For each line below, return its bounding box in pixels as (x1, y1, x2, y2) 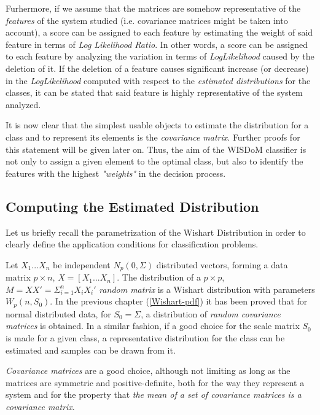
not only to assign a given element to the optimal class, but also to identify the (6, 155, 303, 168)
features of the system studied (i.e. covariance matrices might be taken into (6, 14, 288, 26)
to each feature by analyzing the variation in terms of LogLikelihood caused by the (6, 50, 314, 63)
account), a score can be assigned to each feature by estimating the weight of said (6, 26, 313, 39)
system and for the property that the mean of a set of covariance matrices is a (6, 388, 302, 401)
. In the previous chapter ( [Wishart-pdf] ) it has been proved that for (50, 295, 308, 308)
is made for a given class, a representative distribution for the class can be (6, 331, 285, 344)
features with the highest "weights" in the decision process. (6, 166, 226, 179)
